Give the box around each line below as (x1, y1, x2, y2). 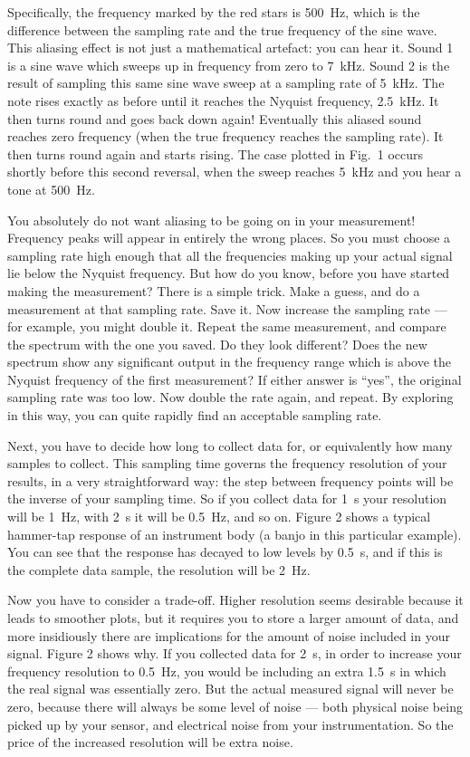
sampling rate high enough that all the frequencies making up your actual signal (7, 245, 453, 264)
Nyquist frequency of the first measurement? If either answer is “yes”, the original (7, 369, 462, 388)
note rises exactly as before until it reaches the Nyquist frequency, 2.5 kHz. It (7, 91, 439, 110)
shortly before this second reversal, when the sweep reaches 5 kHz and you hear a (7, 162, 462, 181)
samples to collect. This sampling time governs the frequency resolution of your (7, 454, 447, 473)
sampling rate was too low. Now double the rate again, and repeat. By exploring (7, 388, 454, 407)
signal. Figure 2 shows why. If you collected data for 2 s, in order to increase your (7, 644, 462, 663)
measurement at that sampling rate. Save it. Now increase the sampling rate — (7, 299, 447, 318)
